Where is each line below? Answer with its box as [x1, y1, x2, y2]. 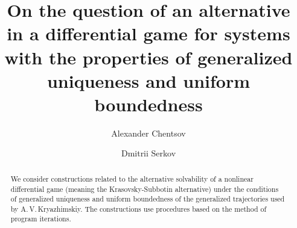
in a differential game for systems [7, 21, 290, 46]
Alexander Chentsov [111, 126, 186, 139]
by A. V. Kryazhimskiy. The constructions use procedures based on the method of [10, 203, 267, 214]
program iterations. [10, 214, 71, 224]
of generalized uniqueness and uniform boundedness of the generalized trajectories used [10, 194, 285, 204]
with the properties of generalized [4, 45, 293, 69]
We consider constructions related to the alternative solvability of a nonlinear [10, 173, 254, 183]
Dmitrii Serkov [121, 147, 176, 159]
